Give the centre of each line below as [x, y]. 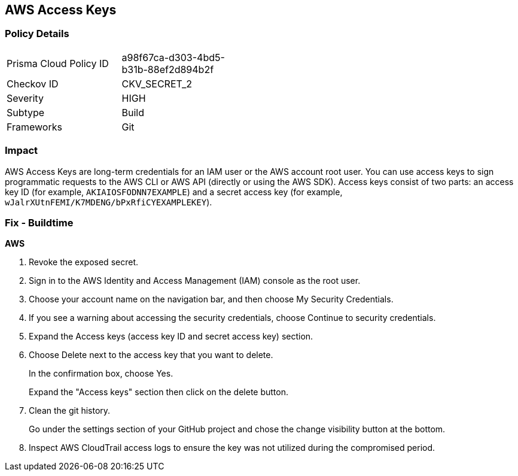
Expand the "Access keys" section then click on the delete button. [159, 392]
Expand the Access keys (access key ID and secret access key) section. [171, 336]
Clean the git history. [70, 411]
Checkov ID [33, 84]
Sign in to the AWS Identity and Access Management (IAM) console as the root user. [195, 281]
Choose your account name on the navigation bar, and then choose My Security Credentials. [211, 299]
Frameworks [34, 127]
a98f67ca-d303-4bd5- [173, 57]
